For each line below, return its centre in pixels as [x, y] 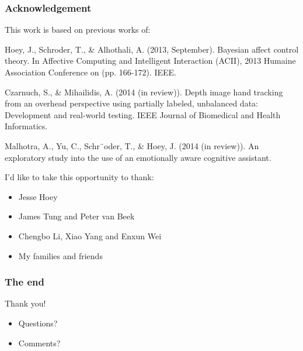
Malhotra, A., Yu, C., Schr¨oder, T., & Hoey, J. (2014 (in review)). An [132, 145]
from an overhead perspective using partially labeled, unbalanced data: [131, 103]
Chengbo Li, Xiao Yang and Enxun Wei [90, 235]
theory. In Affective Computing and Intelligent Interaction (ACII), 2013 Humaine [150, 61]
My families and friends [60, 255]
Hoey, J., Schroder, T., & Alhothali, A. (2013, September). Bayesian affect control [152, 49]
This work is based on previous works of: [78, 30]
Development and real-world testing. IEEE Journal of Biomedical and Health [143, 114]
